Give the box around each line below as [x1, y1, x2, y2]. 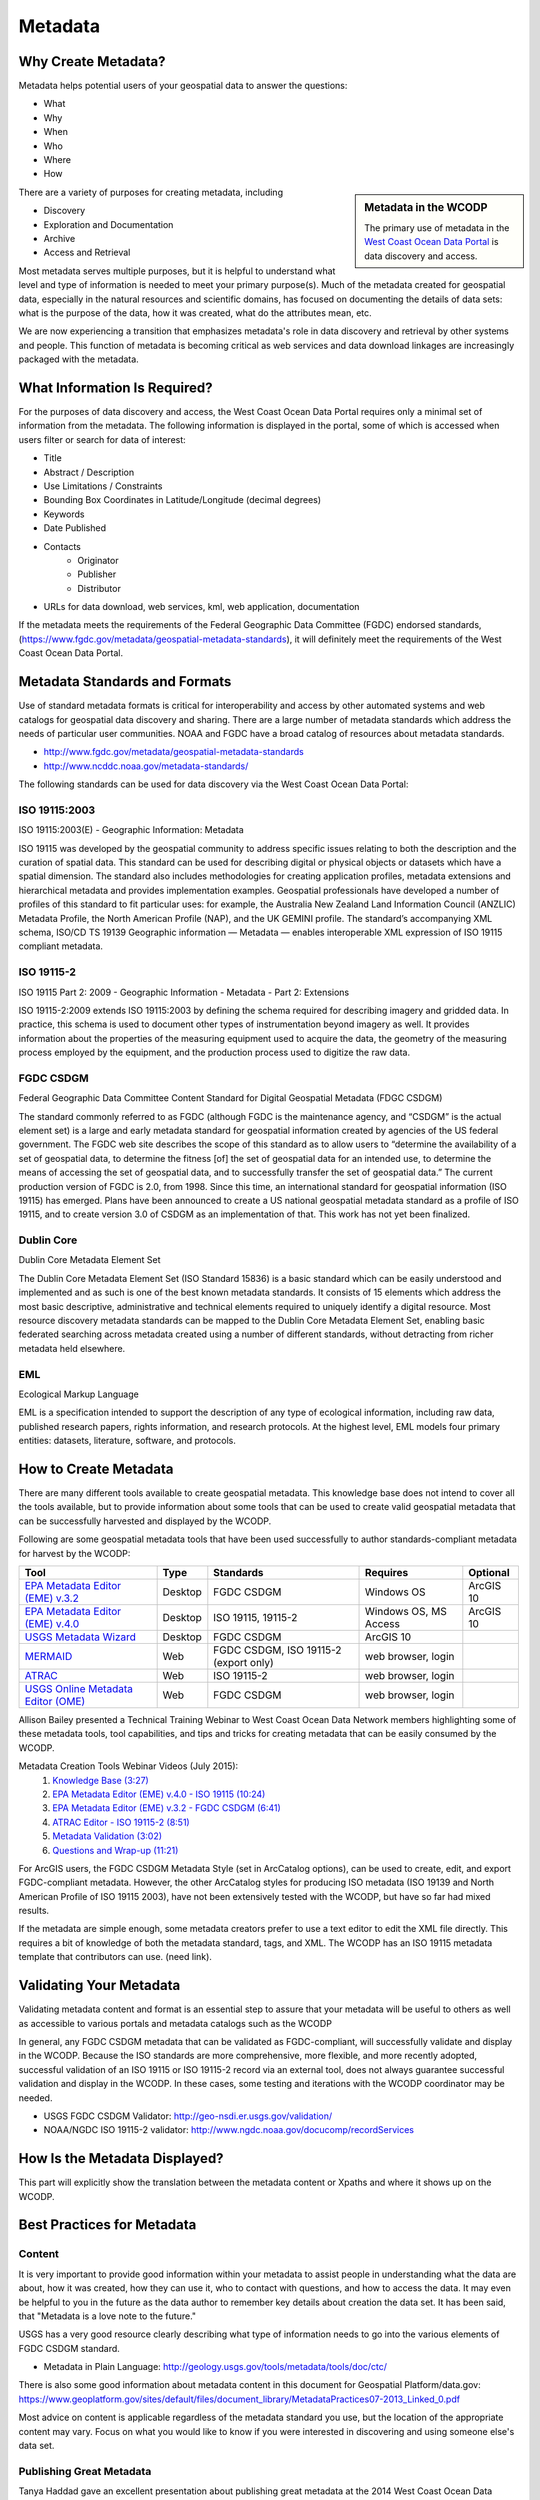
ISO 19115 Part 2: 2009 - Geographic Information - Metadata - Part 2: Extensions [18, 986, 350, 998]
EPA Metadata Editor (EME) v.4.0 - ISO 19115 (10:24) [52, 1788, 266, 1800]
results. [18, 1905, 50, 1917]
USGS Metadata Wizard [24, 1630, 137, 1644]
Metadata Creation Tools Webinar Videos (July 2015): [18, 1760, 239, 1772]
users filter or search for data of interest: [18, 433, 187, 445]
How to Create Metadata [18, 1460, 174, 1477]
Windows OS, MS [365, 1605, 447, 1618]
